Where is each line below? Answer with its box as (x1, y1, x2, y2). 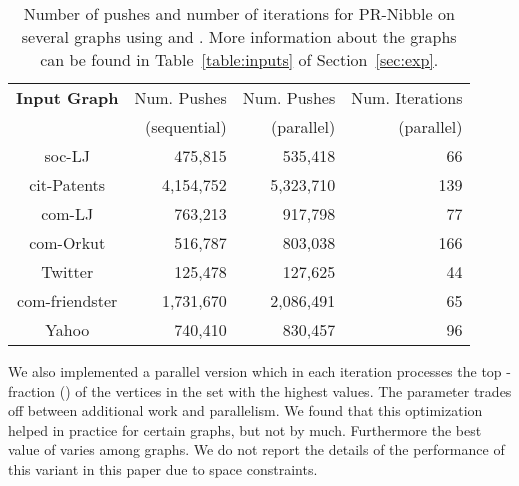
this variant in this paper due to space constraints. (8, 458, 318, 479)
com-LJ (41, 202, 94, 225)
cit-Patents (29, 173, 106, 196)
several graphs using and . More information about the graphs (21, 25, 457, 48)
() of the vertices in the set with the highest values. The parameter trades (59, 380, 512, 401)
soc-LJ (44, 144, 90, 167)
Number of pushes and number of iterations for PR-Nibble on (23, 2, 455, 25)
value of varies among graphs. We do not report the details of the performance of (8, 439, 505, 460)
